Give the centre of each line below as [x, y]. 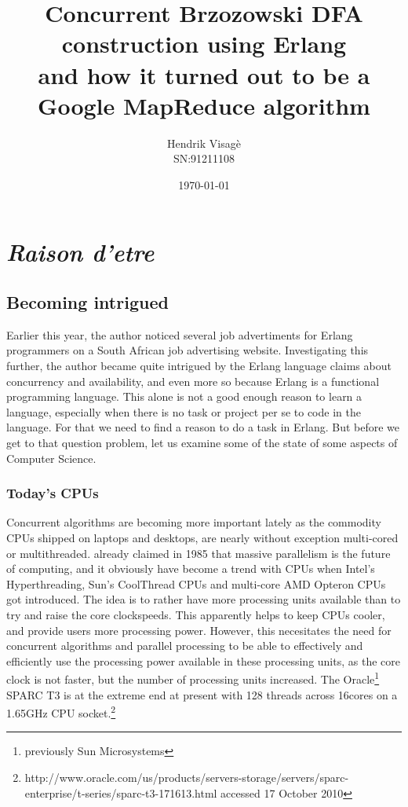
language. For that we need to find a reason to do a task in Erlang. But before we [203, 427]
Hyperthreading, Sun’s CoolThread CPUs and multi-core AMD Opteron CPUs [196, 583]
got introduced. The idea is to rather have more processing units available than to [204, 599]
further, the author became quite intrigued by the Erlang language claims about [199, 366]
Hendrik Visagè [204, 143]
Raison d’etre [80, 252]
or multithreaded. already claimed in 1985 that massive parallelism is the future [199, 553]
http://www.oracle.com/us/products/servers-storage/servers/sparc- [187, 778]
